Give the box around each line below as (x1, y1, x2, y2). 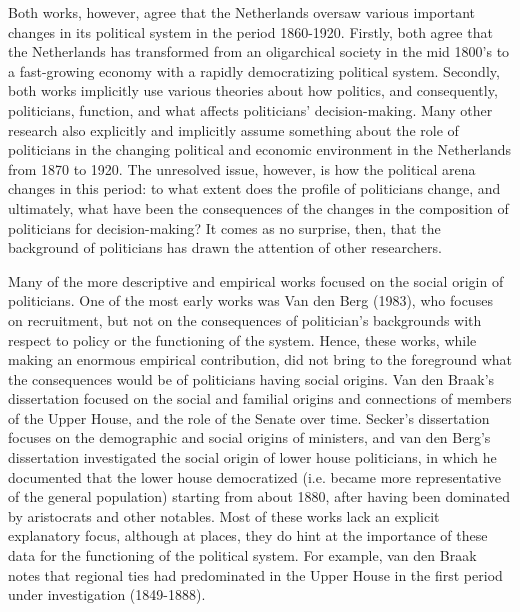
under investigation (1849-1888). (8, 584, 206, 605)
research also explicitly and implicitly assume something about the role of (8, 119, 459, 140)
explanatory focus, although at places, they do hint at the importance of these (8, 525, 488, 546)
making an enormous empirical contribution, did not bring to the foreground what (8, 349, 512, 370)
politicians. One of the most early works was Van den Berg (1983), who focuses (8, 290, 493, 311)
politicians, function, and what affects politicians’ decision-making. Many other (8, 99, 493, 120)
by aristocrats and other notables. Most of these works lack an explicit (8, 505, 440, 526)
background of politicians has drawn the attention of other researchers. (8, 237, 442, 258)
